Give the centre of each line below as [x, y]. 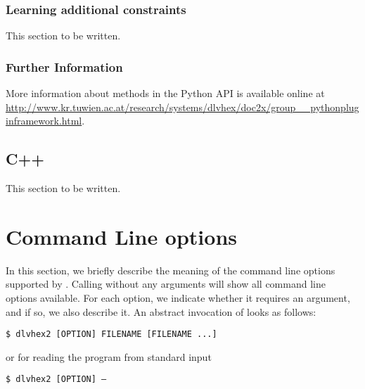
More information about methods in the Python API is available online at [165, 93]
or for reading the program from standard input [109, 356]
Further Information [64, 66]
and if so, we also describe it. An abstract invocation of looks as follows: [161, 311]
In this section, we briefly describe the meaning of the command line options [171, 270]
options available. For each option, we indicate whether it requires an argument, [178, 297]
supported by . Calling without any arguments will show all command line [166, 284]
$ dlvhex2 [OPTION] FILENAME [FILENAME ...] [111, 334]
